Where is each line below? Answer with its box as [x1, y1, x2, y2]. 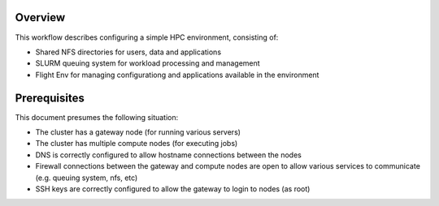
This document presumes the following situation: [15, 112, 179, 122]
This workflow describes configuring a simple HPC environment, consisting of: [15, 32, 279, 42]
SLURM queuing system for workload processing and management [35, 58, 260, 68]
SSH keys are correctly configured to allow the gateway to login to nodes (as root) [35, 183, 311, 194]
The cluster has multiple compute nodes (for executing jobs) [35, 139, 238, 148]
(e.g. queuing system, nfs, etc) [35, 173, 138, 182]
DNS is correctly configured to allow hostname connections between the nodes [35, 150, 302, 160]
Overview [15, 11, 66, 24]
